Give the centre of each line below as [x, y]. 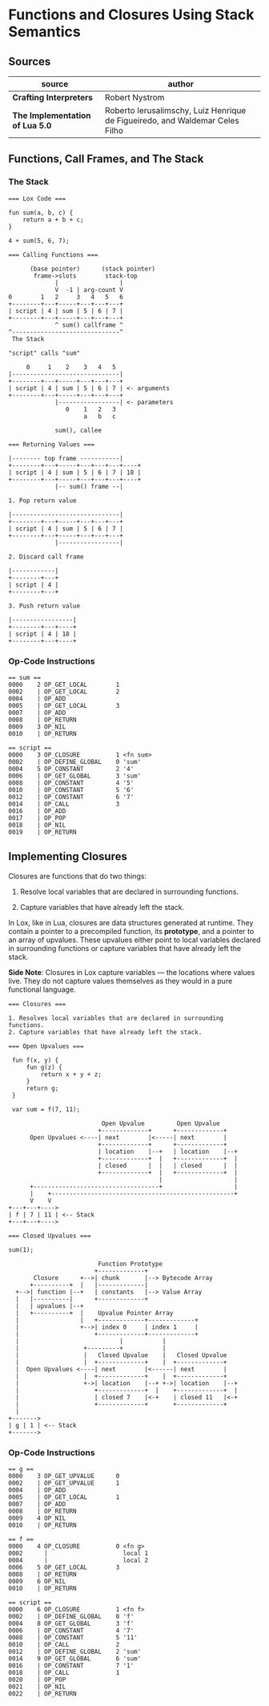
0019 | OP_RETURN [43, 832]
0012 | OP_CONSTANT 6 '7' [71, 797]
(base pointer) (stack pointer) [92, 269]
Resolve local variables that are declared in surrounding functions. [129, 892]
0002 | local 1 [78, 1554]
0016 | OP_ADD [37, 811]
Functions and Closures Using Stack [131, 15]
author [181, 84]
